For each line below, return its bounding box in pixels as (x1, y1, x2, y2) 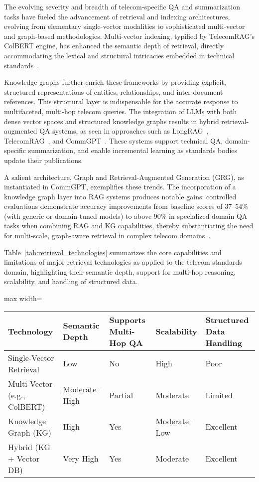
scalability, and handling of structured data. (4, 276, 138, 287)
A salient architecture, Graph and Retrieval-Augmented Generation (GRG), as (4, 171, 244, 182)
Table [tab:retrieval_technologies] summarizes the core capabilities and (4, 247, 222, 257)
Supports (109, 314, 145, 325)
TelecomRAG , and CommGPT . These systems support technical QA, (4, 135, 223, 146)
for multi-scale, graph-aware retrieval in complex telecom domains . (4, 230, 211, 241)
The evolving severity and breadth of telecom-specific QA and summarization (4, 1, 240, 11)
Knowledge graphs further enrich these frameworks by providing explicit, (4, 77, 226, 87)
